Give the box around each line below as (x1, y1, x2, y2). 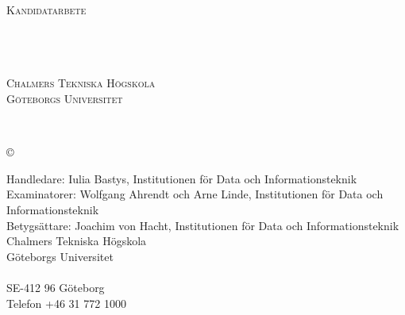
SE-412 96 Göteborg (6, 279, 105, 295)
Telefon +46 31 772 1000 (6, 294, 126, 311)
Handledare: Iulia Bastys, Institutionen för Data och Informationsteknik (6, 170, 357, 186)
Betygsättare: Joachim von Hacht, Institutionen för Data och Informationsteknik (6, 217, 399, 233)
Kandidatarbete (6, 2, 87, 17)
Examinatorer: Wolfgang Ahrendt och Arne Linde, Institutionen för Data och (6, 186, 384, 202)
